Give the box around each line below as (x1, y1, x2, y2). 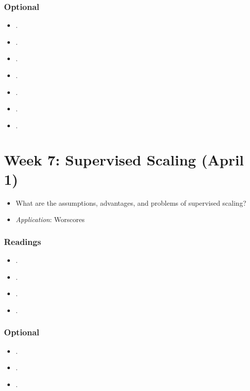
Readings (4, 235, 41, 247)
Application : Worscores (15, 214, 85, 225)
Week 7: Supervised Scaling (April (4, 149, 244, 169)
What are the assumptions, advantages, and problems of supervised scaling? (15, 197, 247, 208)
